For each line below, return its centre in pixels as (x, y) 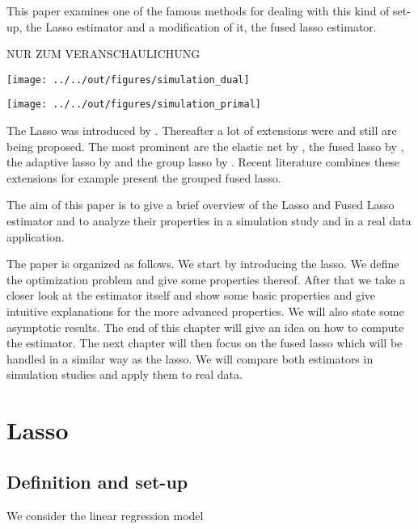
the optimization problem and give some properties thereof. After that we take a (206, 279)
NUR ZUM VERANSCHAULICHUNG (103, 54)
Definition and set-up (97, 481)
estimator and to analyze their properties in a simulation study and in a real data (209, 221)
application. (36, 236)
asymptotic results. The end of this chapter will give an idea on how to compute (205, 327)
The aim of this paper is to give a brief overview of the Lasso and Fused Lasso (201, 205)
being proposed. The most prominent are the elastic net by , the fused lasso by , (205, 146)
